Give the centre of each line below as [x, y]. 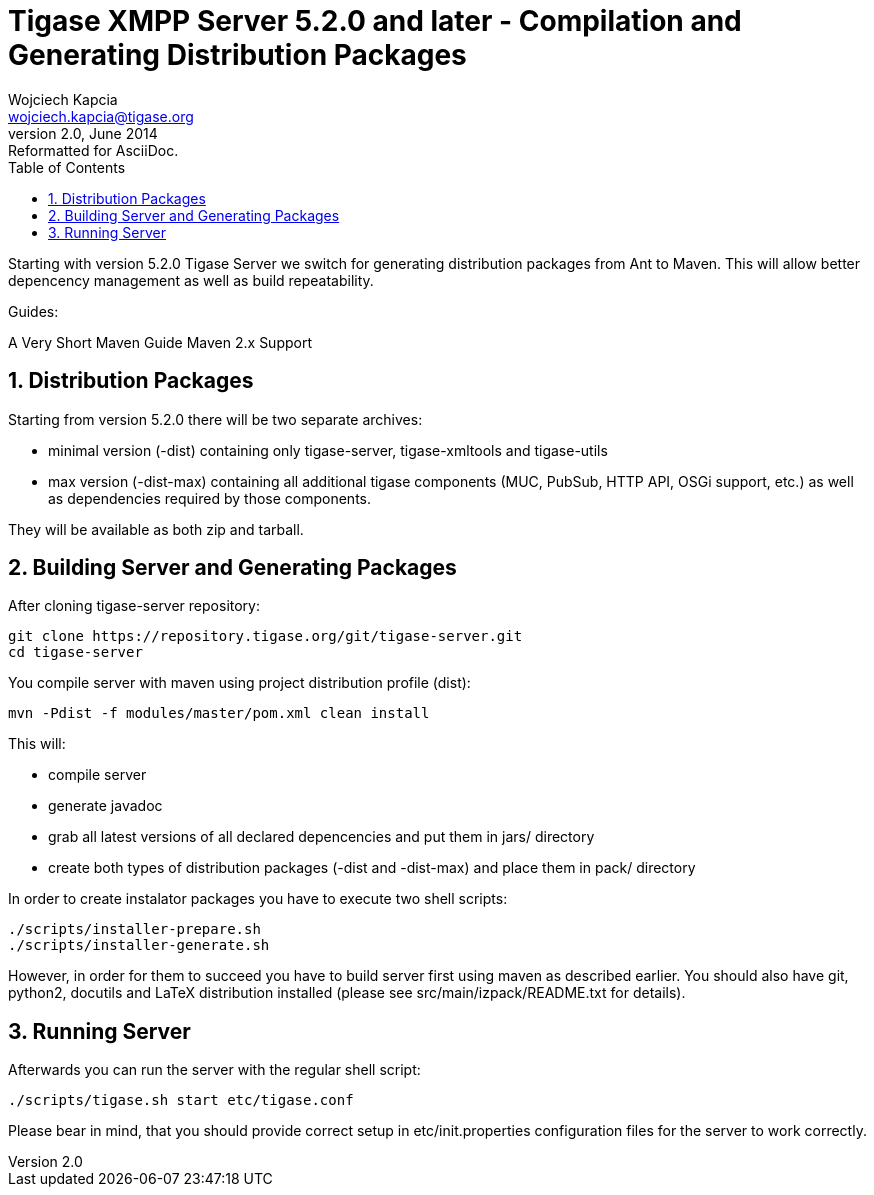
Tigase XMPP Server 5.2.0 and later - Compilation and [375, 21]
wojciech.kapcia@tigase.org [101, 116]
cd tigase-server [75, 652]
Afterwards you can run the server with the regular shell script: [214, 1070]
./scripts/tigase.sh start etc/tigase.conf [181, 1100]
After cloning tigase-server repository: [134, 606]
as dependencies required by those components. [210, 498]
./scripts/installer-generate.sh [139, 945]
